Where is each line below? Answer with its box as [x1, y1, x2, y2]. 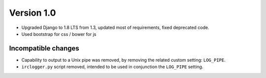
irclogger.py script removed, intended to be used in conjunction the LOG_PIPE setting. [21, 64, 203, 70]
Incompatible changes [9, 44, 80, 52]
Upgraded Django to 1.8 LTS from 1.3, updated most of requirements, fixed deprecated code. [21, 25, 209, 30]
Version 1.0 [9, 7, 56, 18]
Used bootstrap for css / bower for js [21, 31, 97, 37]
